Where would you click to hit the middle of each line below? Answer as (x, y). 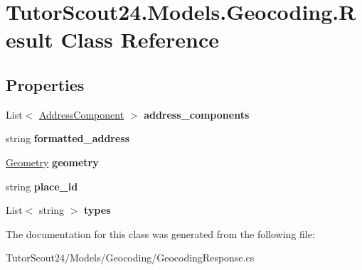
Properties (45, 84)
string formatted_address (68, 138)
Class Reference (140, 39)
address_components (197, 114)
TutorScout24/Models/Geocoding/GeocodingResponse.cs (130, 258)
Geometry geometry (52, 162)
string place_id (42, 186)
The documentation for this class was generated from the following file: (160, 233)
